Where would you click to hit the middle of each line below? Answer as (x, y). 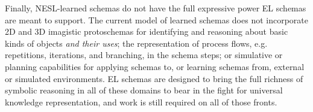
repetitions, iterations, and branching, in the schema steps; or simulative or (144, 55)
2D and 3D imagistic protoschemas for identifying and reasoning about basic (147, 31)
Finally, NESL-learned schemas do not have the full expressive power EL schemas (156, 8)
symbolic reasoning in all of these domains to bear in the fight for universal (144, 90)
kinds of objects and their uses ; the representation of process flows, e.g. (136, 43)
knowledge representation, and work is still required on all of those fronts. (141, 102)
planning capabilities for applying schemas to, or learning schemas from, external (155, 66)
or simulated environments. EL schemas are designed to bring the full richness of (154, 78)
